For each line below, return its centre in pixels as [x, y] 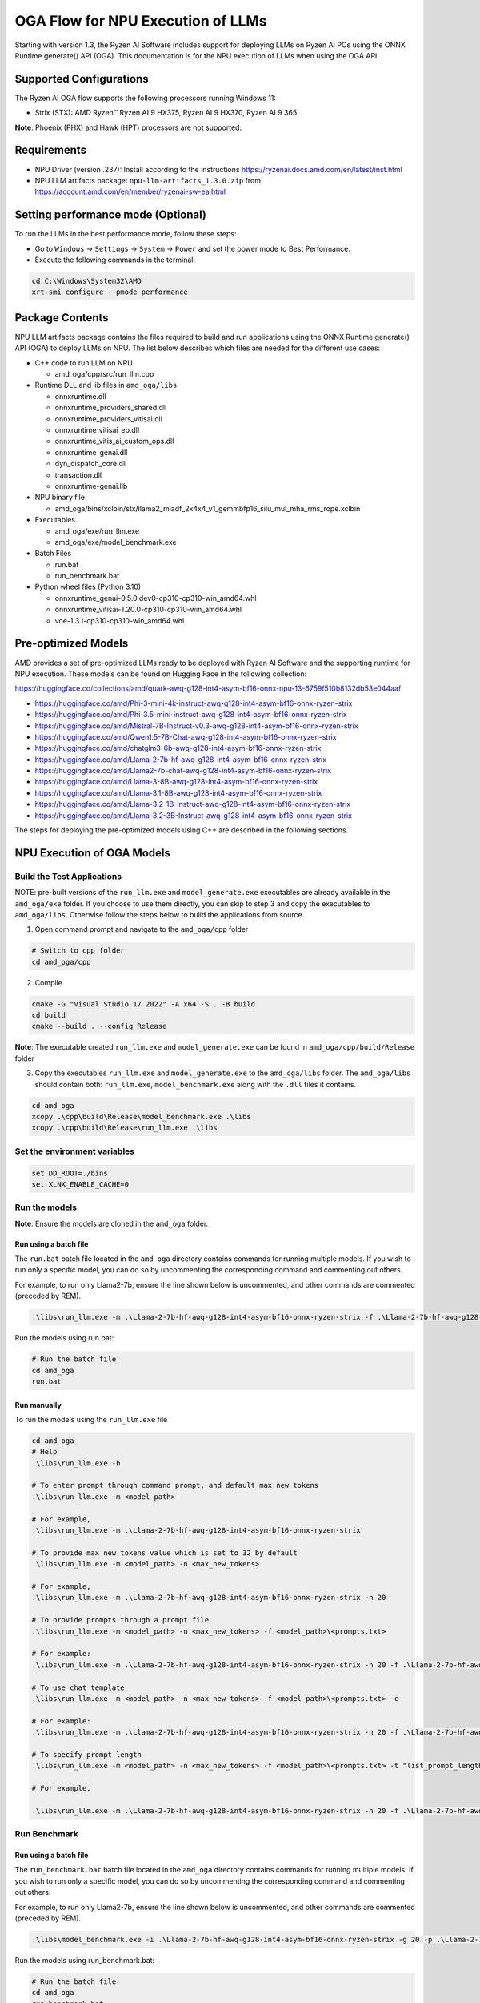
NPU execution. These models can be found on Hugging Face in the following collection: [161, 674]
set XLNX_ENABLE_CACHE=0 [80, 1184]
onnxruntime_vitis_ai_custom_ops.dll [114, 441]
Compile [49, 982]
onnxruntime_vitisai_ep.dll [97, 430]
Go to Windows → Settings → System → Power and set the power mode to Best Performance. [193, 248]
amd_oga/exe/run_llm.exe [97, 531]
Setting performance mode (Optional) [111, 215]
